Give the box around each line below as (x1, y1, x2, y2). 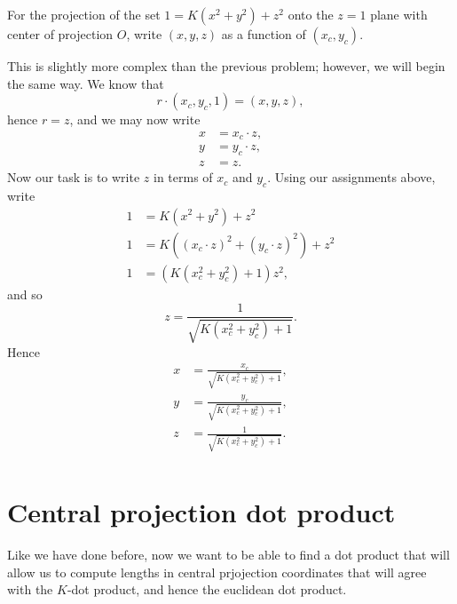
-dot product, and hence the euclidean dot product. (67, 580, 347, 599)
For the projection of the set (7, 5, 161, 23)
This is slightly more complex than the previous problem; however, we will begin (7, 57, 445, 75)
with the (7, 580, 53, 599)
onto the (288, 5, 334, 23)
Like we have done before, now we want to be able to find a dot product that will (7, 545, 450, 564)
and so (7, 284, 43, 303)
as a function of (221, 25, 306, 43)
